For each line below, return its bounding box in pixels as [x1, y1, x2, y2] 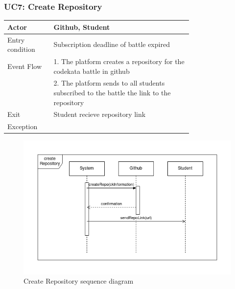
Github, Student [53, 22, 110, 32]
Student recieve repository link [53, 109, 146, 119]
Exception [7, 121, 38, 132]
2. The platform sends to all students [53, 78, 165, 88]
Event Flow [7, 61, 42, 71]
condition [7, 44, 35, 54]
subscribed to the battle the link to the [53, 88, 171, 98]
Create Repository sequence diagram [23, 276, 134, 286]
